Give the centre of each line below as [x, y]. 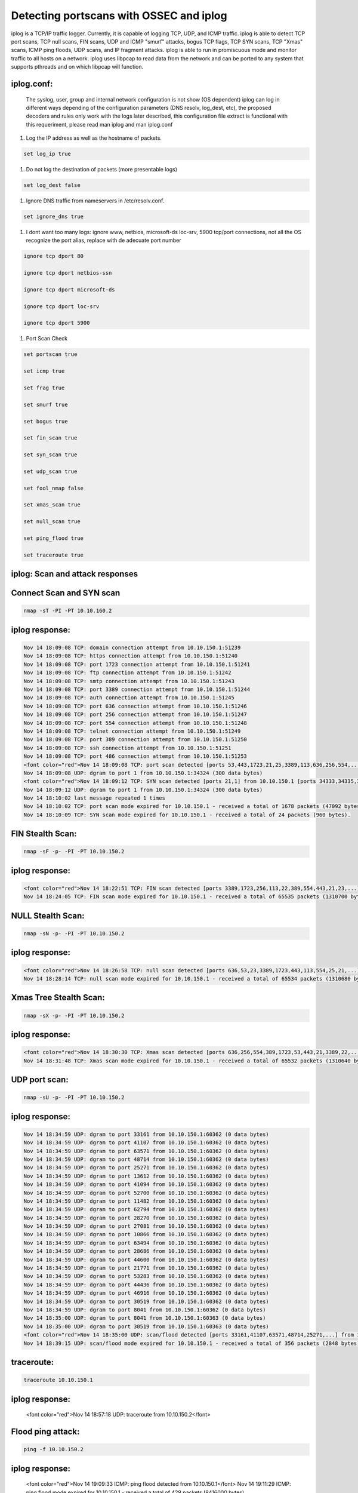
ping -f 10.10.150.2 [53, 1449]
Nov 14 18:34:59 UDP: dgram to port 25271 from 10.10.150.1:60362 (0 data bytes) [146, 1168]
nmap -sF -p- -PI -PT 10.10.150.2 [74, 852]
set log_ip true [47, 154]
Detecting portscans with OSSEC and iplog [119, 16]
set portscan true [50, 354]
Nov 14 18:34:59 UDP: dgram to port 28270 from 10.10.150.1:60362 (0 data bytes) [146, 1218]
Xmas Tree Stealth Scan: [58, 998]
